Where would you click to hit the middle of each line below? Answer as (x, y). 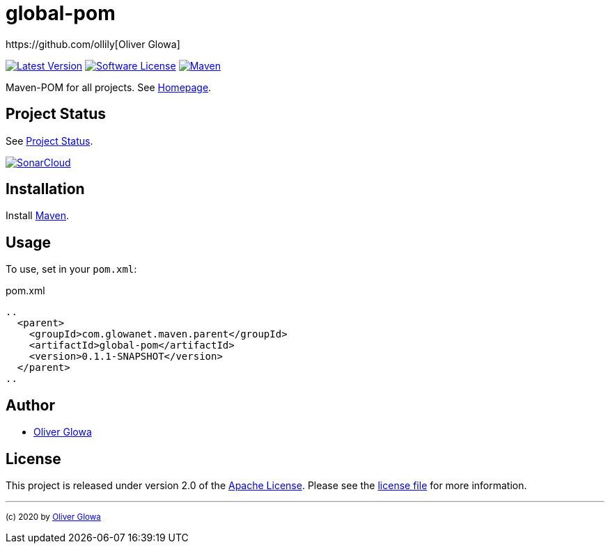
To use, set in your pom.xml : (71, 269)
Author (30, 405)
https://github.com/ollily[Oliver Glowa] (93, 44)
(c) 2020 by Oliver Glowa (53, 517)
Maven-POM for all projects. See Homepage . (109, 87)
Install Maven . (38, 216)
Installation (45, 189)
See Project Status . (49, 141)
